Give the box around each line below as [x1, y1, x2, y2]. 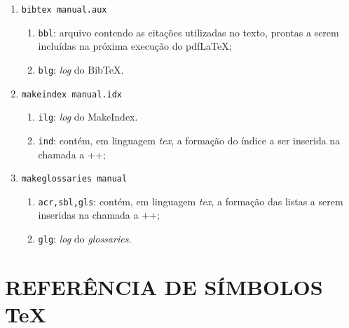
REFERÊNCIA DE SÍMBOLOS [5, 272, 323, 301]
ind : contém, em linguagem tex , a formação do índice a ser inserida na [38, 132, 341, 147]
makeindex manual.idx [21, 89, 122, 100]
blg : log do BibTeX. [38, 62, 124, 76]
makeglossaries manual [21, 174, 128, 184]
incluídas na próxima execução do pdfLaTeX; [38, 39, 232, 53]
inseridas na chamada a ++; [38, 207, 160, 222]
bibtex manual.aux [21, 5, 107, 15]
